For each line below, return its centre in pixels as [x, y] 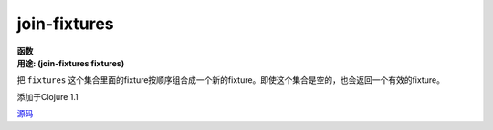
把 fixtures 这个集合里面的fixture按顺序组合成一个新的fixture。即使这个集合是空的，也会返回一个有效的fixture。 [231, 80]
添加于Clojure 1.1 [48, 96]
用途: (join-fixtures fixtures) [71, 63]
